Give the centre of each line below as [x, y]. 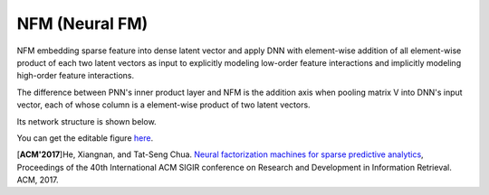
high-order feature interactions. [76, 76]
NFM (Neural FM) [82, 23]
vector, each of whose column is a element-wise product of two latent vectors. [164, 105]
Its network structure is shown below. [87, 121]
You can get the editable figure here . [85, 138]
